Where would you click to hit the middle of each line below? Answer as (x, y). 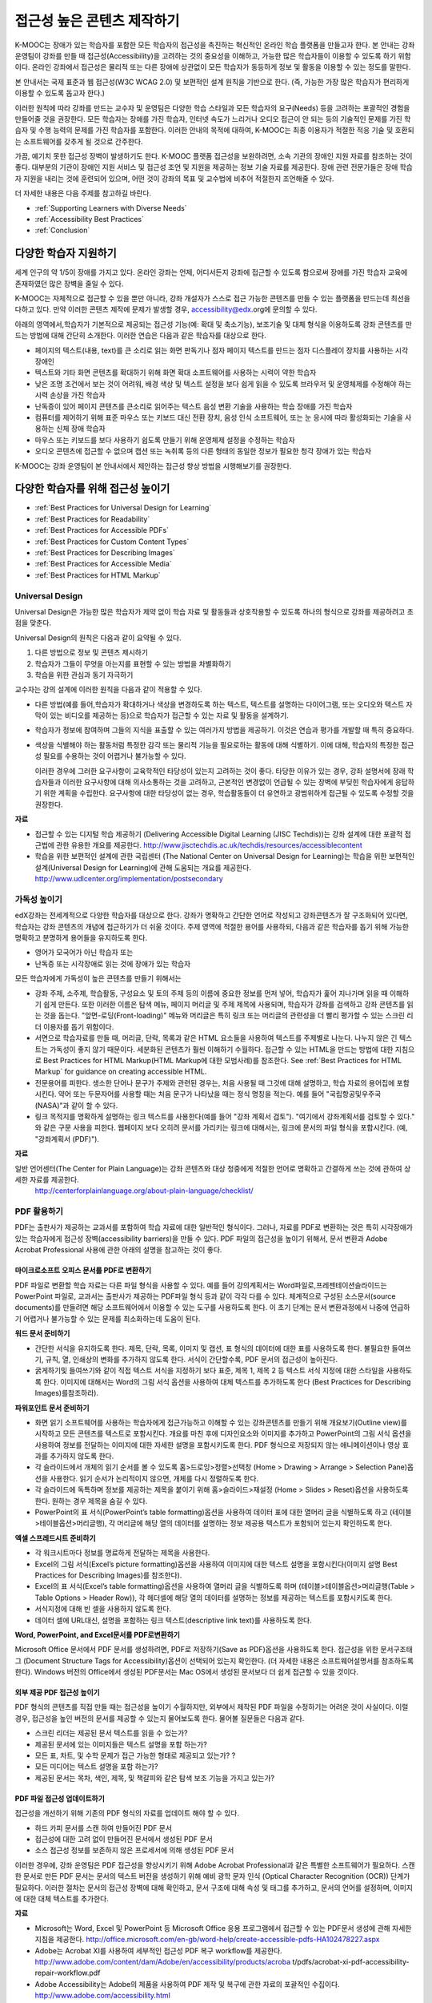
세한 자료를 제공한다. (47, 1179)
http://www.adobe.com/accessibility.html (103, 1996)
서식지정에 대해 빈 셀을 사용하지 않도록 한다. (103, 1609)
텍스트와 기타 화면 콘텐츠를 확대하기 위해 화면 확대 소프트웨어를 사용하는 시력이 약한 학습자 (176, 373)
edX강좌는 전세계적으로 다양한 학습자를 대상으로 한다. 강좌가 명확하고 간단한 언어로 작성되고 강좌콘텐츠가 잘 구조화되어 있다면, (211, 915)
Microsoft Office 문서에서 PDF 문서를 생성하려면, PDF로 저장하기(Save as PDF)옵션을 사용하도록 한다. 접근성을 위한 (197, 1650)
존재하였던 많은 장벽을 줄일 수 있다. (69, 284)
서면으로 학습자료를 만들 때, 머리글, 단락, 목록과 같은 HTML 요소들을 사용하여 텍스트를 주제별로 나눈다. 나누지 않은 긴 (216, 1038)
